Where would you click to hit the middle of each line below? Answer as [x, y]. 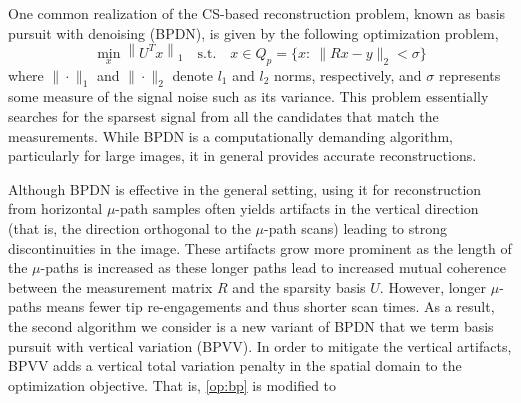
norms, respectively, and [347, 74]
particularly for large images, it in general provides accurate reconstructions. [242, 155]
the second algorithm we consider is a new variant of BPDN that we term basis [251, 325]
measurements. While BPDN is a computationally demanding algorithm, [231, 135]
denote [192, 74]
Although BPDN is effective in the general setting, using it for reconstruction [245, 188]
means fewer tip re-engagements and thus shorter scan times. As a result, [270, 306]
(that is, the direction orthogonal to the [129, 227]
